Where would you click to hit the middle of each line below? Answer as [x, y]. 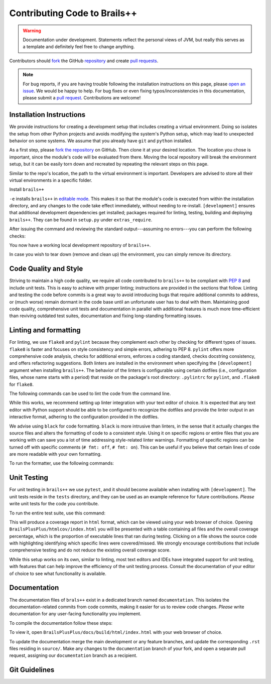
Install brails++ [27, 189]
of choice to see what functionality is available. [58, 573]
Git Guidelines [32, 670]
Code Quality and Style [46, 269]
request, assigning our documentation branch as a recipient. [73, 655]
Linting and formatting [45, 330]
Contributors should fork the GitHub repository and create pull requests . [84, 61]
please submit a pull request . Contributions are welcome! [82, 98]
